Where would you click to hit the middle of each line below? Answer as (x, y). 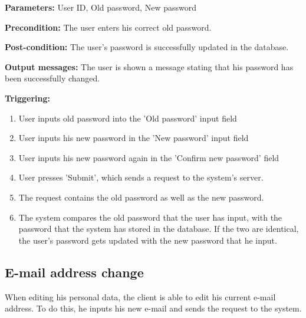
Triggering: (27, 98)
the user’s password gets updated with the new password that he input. (148, 240)
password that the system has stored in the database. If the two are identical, (159, 229)
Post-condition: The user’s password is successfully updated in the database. (147, 47)
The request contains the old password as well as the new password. (141, 197)
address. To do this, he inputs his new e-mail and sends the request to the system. (153, 308)
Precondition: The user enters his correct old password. (108, 27)
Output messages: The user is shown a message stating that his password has (149, 66)
